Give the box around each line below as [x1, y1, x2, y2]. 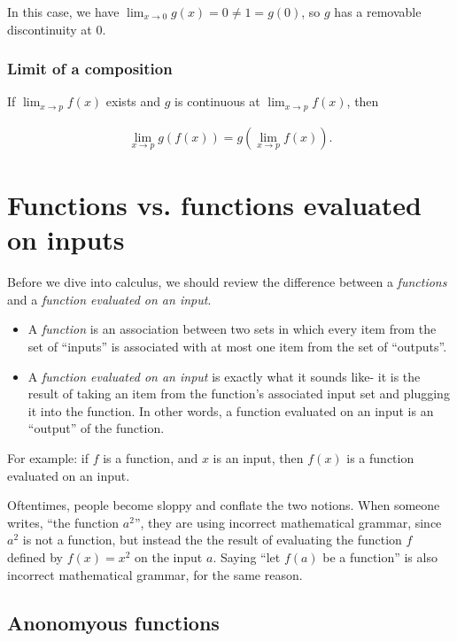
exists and [105, 92, 161, 111]
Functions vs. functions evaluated [7, 187, 422, 223]
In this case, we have [7, 3, 120, 20]
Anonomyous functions [7, 608, 220, 636]
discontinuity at [7, 19, 92, 38]
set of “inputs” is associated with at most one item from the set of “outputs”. [27, 336, 447, 355]
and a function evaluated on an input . [7, 290, 212, 308]
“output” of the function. [27, 419, 165, 437]
